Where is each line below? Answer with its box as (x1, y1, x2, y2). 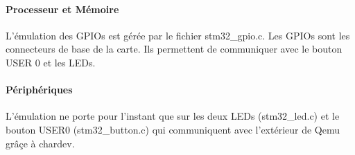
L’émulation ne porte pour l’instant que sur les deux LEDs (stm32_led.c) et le (6, 109, 340, 123)
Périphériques (6, 82, 73, 97)
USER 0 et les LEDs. (6, 55, 96, 69)
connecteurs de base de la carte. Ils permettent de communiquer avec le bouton (6, 42, 343, 56)
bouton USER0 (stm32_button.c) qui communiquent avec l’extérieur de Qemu (6, 122, 340, 136)
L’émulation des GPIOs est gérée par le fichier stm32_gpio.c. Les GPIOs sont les (6, 28, 350, 42)
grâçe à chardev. (6, 136, 75, 150)
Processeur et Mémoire (6, 1, 119, 16)
